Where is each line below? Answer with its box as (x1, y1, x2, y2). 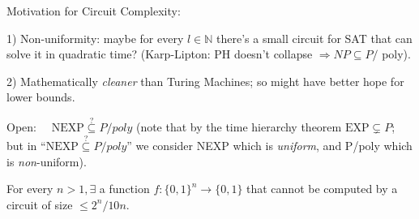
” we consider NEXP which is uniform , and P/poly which (126, 137, 413, 153)
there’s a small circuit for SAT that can (216, 29, 413, 46)
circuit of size (6, 195, 73, 213)
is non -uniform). (6, 152, 87, 170)
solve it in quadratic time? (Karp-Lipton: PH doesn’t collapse (6, 45, 313, 62)
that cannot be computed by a (246, 180, 398, 197)
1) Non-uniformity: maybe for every (6, 29, 184, 46)
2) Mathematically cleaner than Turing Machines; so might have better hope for (6, 72, 404, 89)
